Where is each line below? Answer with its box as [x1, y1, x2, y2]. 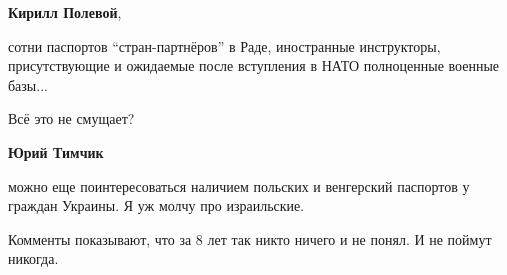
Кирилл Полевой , [8, 2, 122, 22]
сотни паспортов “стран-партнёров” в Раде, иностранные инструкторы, [8, 35, 441, 56]
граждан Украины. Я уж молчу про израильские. [8, 195, 305, 216]
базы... [8, 74, 48, 95]
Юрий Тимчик [8, 141, 104, 162]
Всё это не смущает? [8, 108, 135, 129]
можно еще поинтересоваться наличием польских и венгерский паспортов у [8, 175, 470, 196]
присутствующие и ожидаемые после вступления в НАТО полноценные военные [8, 55, 500, 76]
